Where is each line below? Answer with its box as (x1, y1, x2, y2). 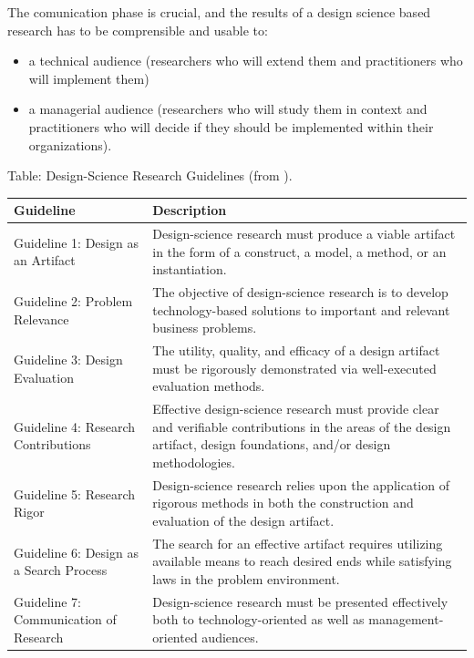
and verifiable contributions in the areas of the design (152, 416, 451, 436)
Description (152, 200, 227, 220)
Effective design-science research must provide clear (152, 399, 439, 418)
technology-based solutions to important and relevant (152, 300, 450, 319)
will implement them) (28, 68, 149, 87)
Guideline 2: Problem (14, 291, 133, 310)
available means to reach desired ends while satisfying (152, 551, 452, 571)
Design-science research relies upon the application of (152, 475, 449, 494)
